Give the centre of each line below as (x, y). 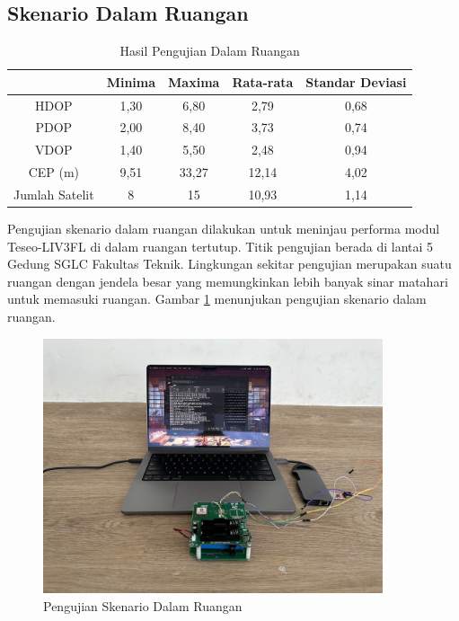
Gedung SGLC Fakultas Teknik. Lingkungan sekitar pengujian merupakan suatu (229, 264)
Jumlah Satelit (54, 195)
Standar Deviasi (356, 81)
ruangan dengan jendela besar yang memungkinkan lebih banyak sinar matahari (228, 281)
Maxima (194, 81)
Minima (131, 81)
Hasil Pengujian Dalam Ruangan (210, 51)
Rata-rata (263, 81)
